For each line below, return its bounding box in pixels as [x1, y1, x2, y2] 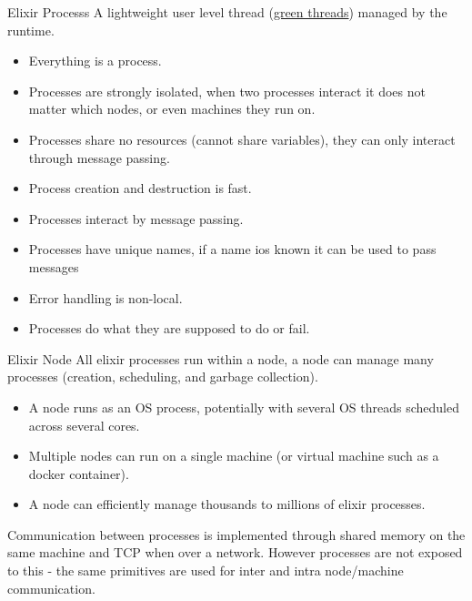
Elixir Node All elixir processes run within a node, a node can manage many [7, 349, 434, 368]
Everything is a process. [28, 51, 162, 70]
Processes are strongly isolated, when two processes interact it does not [28, 81, 426, 100]
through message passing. [28, 148, 170, 167]
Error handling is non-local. [28, 288, 183, 307]
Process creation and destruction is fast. [28, 178, 252, 198]
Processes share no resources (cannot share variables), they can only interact [28, 129, 456, 148]
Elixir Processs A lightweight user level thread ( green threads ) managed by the [7, 3, 447, 21]
